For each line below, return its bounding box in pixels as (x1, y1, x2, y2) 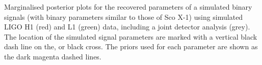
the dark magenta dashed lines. (4, 51, 101, 61)
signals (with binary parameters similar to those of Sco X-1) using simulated (4, 11, 243, 22)
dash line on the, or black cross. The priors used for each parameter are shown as (4, 41, 258, 52)
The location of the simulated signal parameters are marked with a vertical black (4, 31, 257, 42)
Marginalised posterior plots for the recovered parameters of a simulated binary (4, 2, 252, 12)
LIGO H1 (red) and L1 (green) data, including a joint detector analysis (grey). (4, 21, 250, 32)
